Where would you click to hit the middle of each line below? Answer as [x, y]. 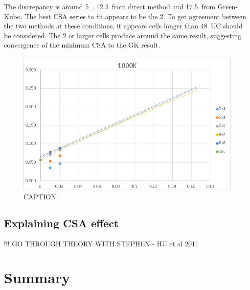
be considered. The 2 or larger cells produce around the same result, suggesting [123, 35]
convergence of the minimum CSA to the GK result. [82, 45]
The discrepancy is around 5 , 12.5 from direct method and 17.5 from [110, 6]
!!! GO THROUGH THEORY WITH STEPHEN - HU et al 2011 [102, 243]
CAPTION [40, 197]
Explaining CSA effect [61, 223]
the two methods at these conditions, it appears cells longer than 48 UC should [123, 26]
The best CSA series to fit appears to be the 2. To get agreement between [136, 16]
